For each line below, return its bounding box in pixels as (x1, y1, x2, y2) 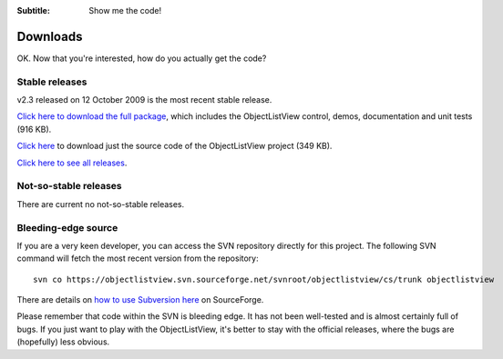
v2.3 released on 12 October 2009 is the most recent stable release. (16, 95, 272, 105)
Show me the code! (88, 5, 162, 15)
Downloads (16, 28, 83, 45)
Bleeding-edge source (16, 221, 118, 234)
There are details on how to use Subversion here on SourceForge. (16, 294, 264, 305)
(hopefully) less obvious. (16, 336, 110, 347)
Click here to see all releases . (16, 157, 128, 168)
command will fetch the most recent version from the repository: (16, 253, 259, 264)
